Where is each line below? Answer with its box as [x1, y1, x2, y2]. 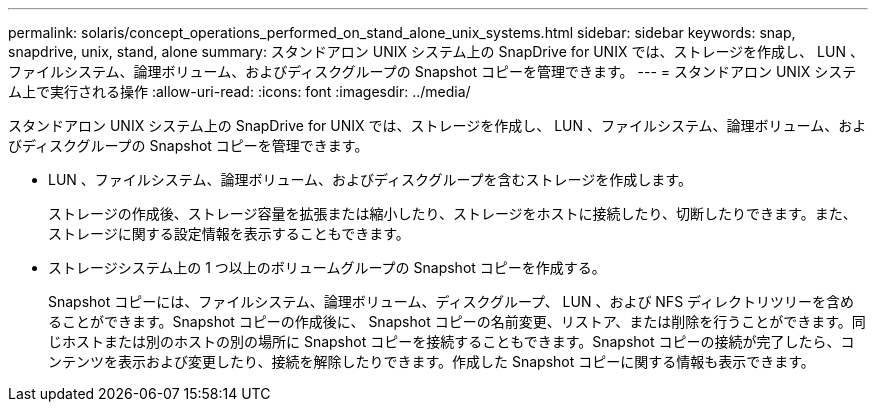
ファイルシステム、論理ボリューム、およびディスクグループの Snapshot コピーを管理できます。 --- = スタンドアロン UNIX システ [8, 63, 857, 80]
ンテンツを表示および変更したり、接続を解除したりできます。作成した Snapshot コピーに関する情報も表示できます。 [48, 353, 815, 370]
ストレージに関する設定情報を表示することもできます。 [48, 225, 410, 242]
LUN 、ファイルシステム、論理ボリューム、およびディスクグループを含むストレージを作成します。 [48, 171, 692, 188]
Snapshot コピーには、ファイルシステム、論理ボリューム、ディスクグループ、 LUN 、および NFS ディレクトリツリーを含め [48, 293, 855, 310]
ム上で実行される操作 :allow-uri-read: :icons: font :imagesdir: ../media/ [8, 83, 471, 100]
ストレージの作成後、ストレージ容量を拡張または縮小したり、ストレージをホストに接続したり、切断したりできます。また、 [48, 205, 857, 222]
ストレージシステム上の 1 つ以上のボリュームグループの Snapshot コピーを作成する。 [48, 259, 606, 276]
